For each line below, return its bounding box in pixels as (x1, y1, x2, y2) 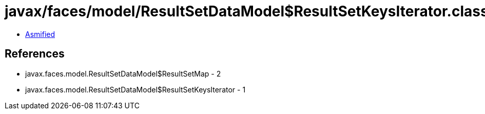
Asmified (25, 29, 55, 39)
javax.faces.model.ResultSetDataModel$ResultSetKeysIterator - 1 (25, 85, 246, 94)
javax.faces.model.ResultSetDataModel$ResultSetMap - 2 (25, 69, 221, 78)
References (5, 47, 65, 61)
